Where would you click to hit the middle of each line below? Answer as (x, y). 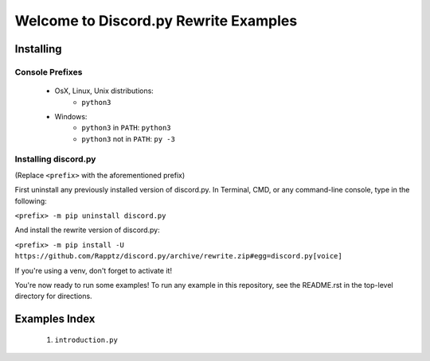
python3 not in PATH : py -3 (128, 138)
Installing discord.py (55, 159)
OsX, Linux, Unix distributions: (104, 91)
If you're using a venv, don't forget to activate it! (94, 270)
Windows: (71, 116)
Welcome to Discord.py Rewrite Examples (156, 21)
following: (31, 201)
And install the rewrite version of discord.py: (87, 230)
